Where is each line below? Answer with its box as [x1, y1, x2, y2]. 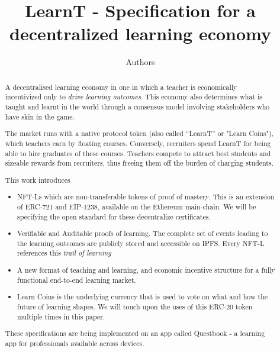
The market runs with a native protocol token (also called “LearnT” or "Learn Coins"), [5, 128, 273, 138]
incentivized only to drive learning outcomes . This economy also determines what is [5, 92, 262, 102]
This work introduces [5, 175, 70, 185]
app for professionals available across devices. [5, 338, 144, 348]
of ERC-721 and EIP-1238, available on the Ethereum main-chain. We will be [17, 201, 256, 211]
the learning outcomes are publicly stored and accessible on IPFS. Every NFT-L [17, 238, 265, 248]
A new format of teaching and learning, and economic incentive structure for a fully [17, 265, 275, 275]
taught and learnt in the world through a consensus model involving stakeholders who [5, 102, 270, 112]
